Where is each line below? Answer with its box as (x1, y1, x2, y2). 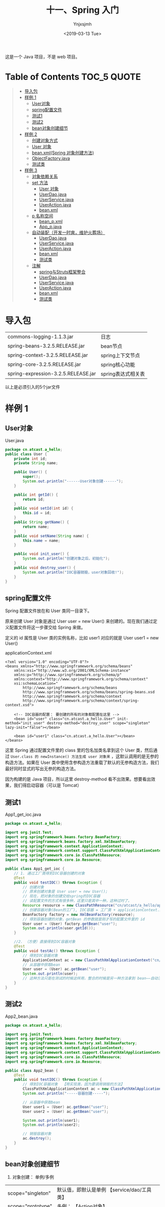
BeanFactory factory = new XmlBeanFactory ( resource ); (23, 912, 135, 917)
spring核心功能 (100, 361, 135, 368)
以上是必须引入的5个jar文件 (5, 384, 60, 390)
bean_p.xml (39, 218, 63, 224)
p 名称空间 (31, 213, 53, 219)
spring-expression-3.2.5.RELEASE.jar (7, 370, 96, 377)
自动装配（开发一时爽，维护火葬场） (31, 229, 106, 235)
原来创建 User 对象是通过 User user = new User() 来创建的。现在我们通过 (5, 619, 153, 624)
